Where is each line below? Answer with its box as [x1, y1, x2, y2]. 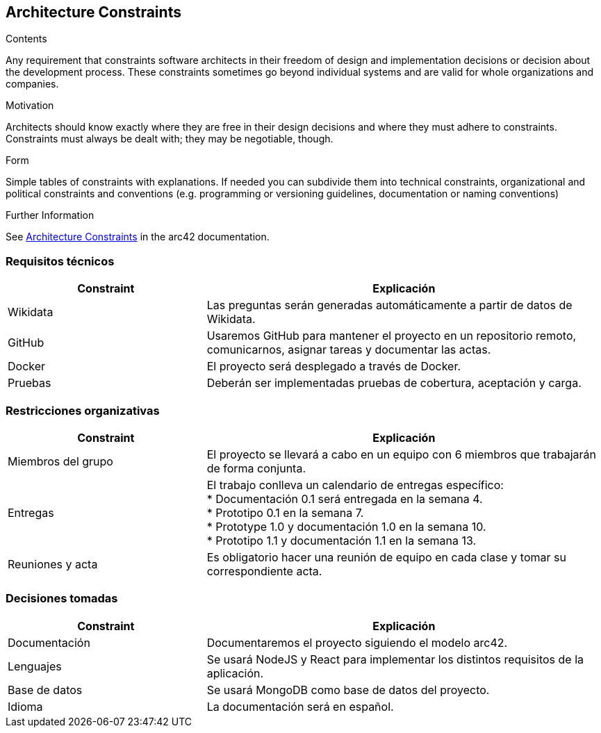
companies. [6, 78, 59, 90]
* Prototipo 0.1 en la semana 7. [206, 505, 364, 520]
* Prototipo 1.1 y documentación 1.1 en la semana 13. [206, 533, 477, 547]
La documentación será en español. [206, 699, 394, 714]
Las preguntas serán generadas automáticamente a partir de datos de [206, 298, 573, 313]
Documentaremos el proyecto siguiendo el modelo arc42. [206, 635, 508, 650]
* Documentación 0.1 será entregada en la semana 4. [206, 491, 483, 506]
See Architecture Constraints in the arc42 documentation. [6, 231, 270, 243]
